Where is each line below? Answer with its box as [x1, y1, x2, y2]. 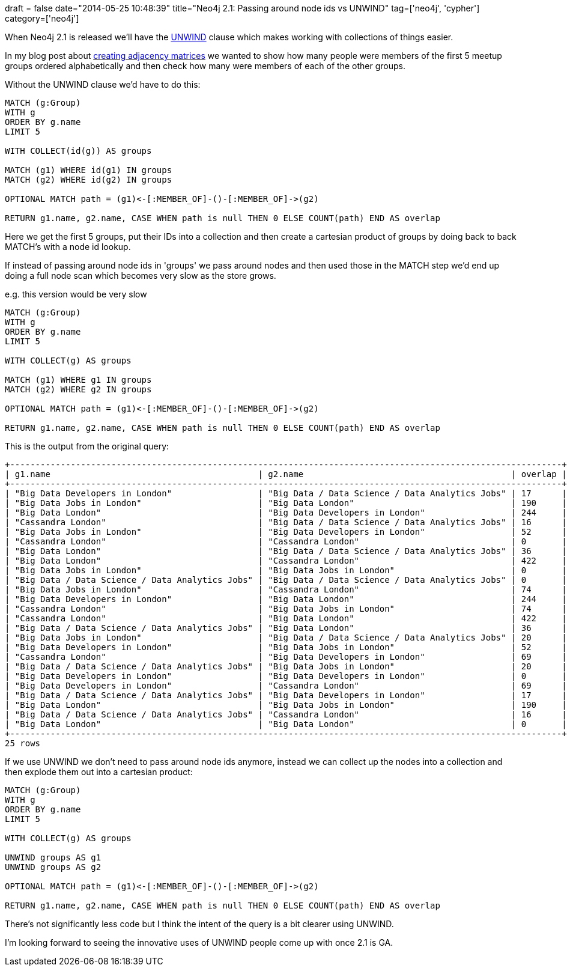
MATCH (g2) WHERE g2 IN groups [5, 385, 152, 394]
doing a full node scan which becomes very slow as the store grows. [5, 270, 276, 281]
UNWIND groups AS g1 [5, 853, 102, 862]
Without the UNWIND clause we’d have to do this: [5, 79, 201, 90]
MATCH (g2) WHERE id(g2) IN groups [5, 175, 172, 184]
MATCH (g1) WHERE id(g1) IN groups [5, 165, 172, 175]
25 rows [5, 738, 41, 748]
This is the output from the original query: [5, 441, 169, 451]
